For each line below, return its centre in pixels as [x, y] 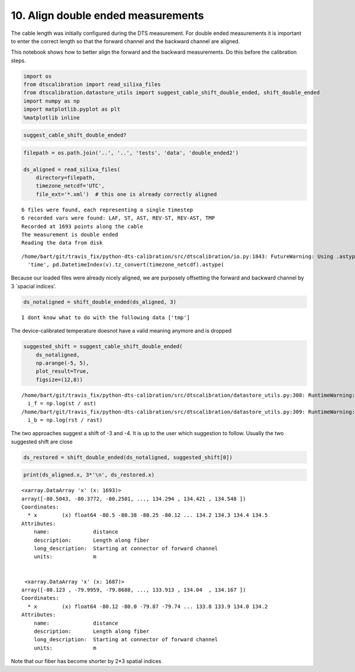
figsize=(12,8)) [59, 380]
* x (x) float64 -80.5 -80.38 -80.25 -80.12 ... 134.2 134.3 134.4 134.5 [148, 515]
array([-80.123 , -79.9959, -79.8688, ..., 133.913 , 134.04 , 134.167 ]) [134, 590]
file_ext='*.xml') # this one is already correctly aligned [126, 194]
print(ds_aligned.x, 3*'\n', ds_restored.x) [89, 475]
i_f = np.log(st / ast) [62, 403]
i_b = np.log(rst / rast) [65, 420]
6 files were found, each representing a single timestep [107, 210]
